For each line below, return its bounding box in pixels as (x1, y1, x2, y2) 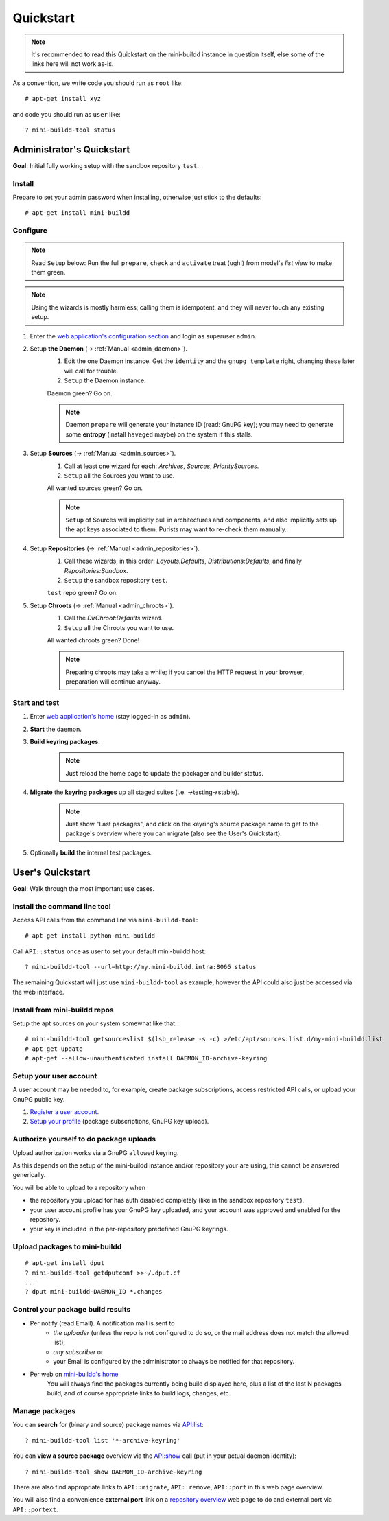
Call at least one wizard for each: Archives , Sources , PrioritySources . (64, 462, 259, 470)
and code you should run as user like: (12, 110, 121, 118)
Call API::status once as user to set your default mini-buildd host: (12, 947, 206, 955)
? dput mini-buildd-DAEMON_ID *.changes (25, 1288, 163, 1296)
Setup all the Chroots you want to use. (64, 623, 174, 631)
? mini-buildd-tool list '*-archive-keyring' (25, 1437, 181, 1444)
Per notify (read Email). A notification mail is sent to (30, 1319, 175, 1327)
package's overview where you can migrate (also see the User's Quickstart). (65, 829, 283, 837)
